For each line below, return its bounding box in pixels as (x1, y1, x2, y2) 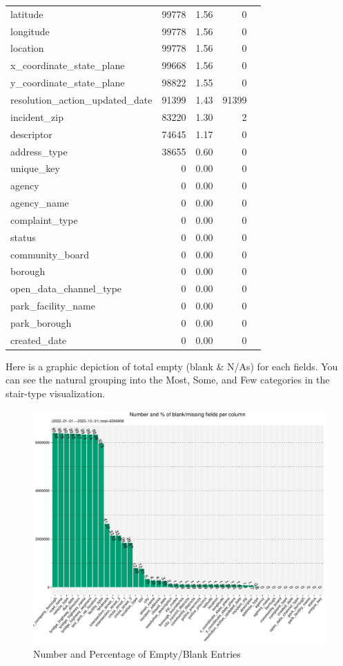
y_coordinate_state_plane (10, 75, 125, 90)
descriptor (10, 126, 52, 141)
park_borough (10, 315, 72, 330)
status (10, 229, 36, 244)
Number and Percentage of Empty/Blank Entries (33, 647, 241, 661)
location (10, 41, 44, 55)
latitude (10, 6, 43, 21)
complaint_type (10, 212, 78, 227)
